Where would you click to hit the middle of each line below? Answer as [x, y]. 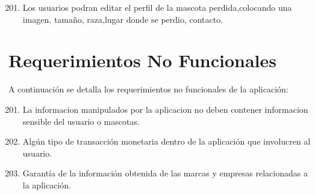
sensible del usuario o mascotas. [81, 121]
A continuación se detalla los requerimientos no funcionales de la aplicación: [148, 89]
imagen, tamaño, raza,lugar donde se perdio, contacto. [123, 19]
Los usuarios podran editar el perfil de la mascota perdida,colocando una [157, 7]
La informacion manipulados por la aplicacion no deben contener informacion [165, 109]
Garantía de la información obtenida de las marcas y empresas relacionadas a [165, 173]
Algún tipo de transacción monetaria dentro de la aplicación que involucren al [167, 141]
